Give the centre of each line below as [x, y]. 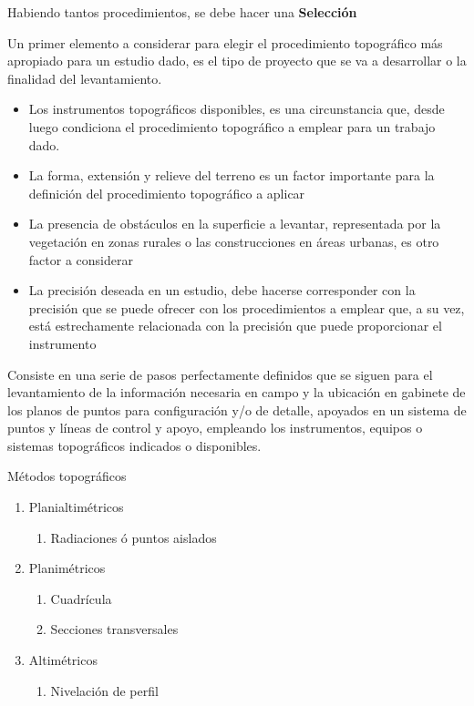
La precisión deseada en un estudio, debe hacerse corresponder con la [222, 290]
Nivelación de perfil [104, 690]
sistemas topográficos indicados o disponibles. [134, 445]
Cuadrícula [81, 598]
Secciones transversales [114, 629]
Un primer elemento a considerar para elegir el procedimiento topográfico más [225, 42]
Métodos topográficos [67, 476]
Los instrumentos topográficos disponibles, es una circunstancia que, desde [237, 109]
